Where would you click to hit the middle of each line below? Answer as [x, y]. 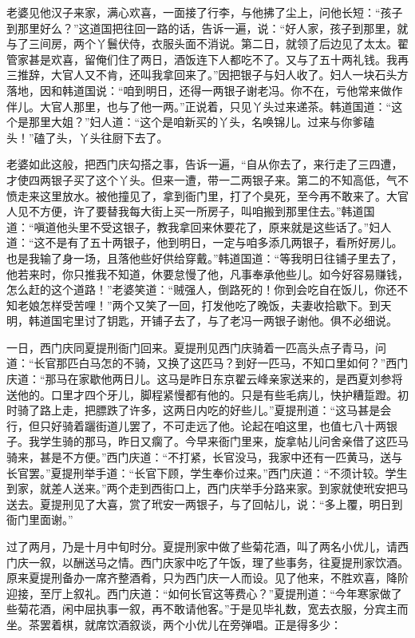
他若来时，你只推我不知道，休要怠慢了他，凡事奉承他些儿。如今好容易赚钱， [207, 273]
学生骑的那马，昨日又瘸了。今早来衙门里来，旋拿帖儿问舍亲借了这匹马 [224, 441]
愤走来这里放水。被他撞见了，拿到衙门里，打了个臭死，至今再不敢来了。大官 [207, 195]
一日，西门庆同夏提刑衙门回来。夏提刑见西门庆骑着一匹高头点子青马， [191, 347]
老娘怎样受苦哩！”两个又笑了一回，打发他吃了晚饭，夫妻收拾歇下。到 [199, 305]
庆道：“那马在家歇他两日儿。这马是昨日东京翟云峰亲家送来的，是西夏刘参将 [205, 379]
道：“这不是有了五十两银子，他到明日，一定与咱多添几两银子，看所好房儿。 [205, 242]
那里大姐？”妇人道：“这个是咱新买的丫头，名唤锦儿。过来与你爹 [196, 122]
